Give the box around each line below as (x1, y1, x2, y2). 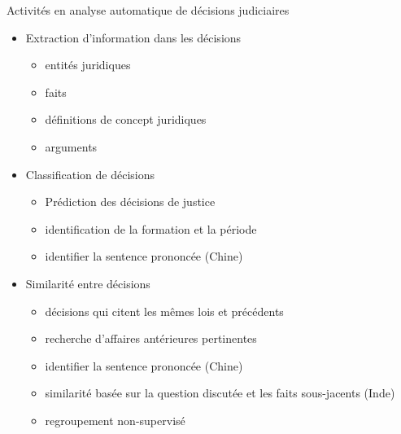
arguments (45, 138, 98, 155)
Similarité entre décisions (25, 274, 150, 292)
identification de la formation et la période (45, 220, 257, 237)
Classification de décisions (25, 165, 155, 182)
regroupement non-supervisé (45, 411, 185, 428)
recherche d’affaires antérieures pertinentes (45, 330, 257, 347)
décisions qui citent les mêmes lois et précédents (45, 302, 284, 319)
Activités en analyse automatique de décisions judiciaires (7, 2, 290, 18)
